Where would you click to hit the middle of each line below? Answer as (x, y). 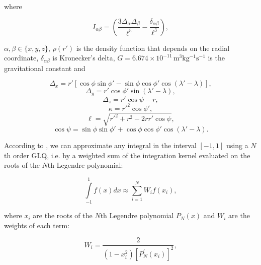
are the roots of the (63, 215)
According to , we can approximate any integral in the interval (100, 145)
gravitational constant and (45, 68)
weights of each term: (37, 225)
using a (237, 145)
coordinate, (21, 58)
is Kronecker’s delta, (84, 58)
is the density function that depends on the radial (153, 48)
